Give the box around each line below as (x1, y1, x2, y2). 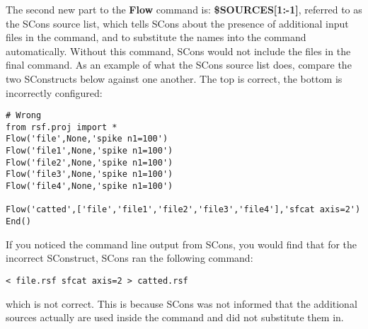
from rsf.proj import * (6, 122, 117, 132)
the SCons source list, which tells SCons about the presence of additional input (6, 16, 349, 30)
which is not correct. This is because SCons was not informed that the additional (6, 296, 357, 311)
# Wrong (6, 110, 42, 121)
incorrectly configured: (6, 85, 103, 100)
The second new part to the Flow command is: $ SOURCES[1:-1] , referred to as (6, 2, 362, 16)
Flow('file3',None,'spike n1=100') (6, 169, 173, 180)
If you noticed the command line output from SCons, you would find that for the (6, 236, 357, 251)
